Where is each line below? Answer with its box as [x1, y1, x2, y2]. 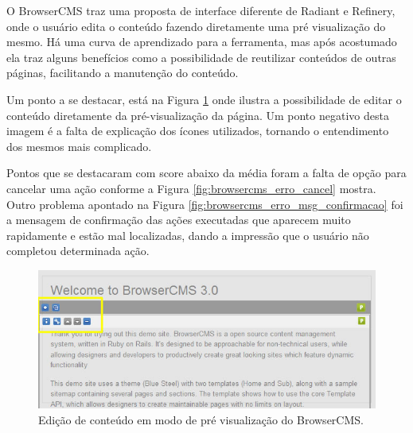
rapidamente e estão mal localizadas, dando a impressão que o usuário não [6, 226, 369, 243]
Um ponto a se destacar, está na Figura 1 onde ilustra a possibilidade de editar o [6, 91, 402, 107]
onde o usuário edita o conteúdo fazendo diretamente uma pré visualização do [6, 17, 386, 34]
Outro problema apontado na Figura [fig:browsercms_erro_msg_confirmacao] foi [6, 195, 403, 212]
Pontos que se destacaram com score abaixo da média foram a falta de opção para [6, 164, 407, 181]
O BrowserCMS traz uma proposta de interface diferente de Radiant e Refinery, [6, 2, 395, 18]
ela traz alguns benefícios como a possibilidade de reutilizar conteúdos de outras [6, 48, 396, 65]
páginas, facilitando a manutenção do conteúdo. [6, 64, 239, 81]
